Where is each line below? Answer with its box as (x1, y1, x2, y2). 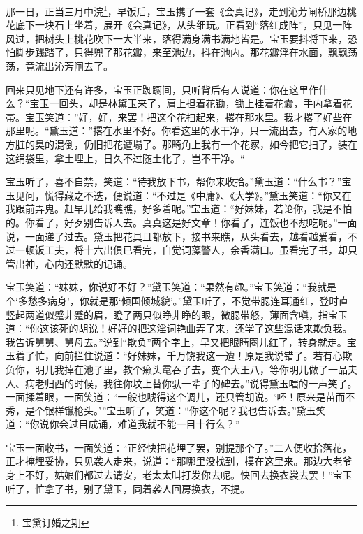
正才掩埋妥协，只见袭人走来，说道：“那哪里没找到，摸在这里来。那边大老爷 (6, 454, 353, 468)
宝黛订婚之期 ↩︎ (22, 515, 89, 530)
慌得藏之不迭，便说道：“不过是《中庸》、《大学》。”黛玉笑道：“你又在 (44, 187, 352, 202)
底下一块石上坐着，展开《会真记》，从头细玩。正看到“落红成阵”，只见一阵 (15, 17, 353, 32)
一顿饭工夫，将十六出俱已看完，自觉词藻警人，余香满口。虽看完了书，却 (15, 243, 348, 257)
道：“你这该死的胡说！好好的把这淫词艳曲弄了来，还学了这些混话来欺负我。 (6, 321, 353, 335)
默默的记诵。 (73, 256, 133, 270)
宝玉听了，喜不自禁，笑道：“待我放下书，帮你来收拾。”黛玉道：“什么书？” (6, 174, 342, 189)
